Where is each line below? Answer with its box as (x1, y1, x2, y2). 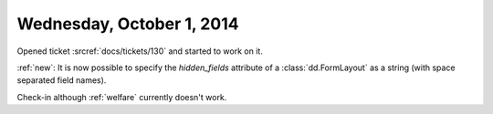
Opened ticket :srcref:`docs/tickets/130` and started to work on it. (16, 46, 264, 57)
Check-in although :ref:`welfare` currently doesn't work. (16, 91, 227, 102)
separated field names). (16, 75, 107, 86)
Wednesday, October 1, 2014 (16, 14, 239, 34)
